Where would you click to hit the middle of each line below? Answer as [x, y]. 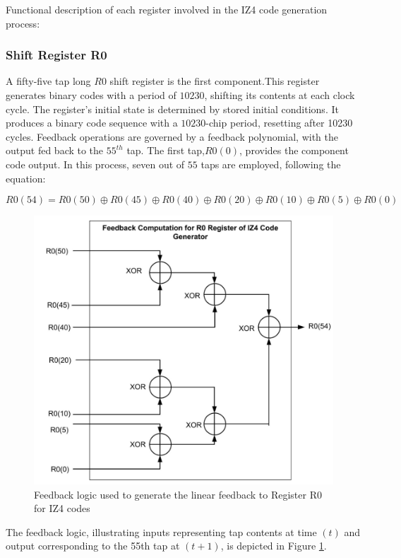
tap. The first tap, [166, 150]
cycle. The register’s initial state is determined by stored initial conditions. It [172, 109]
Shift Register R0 [56, 55]
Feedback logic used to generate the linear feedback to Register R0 [178, 494]
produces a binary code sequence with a [92, 123]
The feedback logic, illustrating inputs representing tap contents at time [161, 531]
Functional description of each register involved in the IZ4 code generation [167, 9]
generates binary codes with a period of [91, 95]
